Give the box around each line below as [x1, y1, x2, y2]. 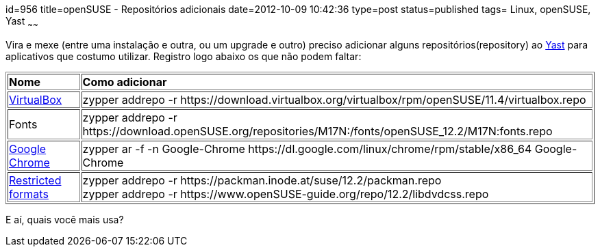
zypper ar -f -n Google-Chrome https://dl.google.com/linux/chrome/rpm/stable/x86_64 [82, 141, 532, 156]
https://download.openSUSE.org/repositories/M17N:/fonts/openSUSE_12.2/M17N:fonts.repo [82, 124, 553, 138]
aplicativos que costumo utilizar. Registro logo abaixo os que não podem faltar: [5, 50, 362, 62]
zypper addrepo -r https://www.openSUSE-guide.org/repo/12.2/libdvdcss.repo [82, 186, 489, 201]
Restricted [9, 173, 62, 187]
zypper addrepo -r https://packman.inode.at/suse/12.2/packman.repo [82, 173, 442, 187]
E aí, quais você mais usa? [5, 213, 124, 225]
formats [9, 186, 49, 201]
